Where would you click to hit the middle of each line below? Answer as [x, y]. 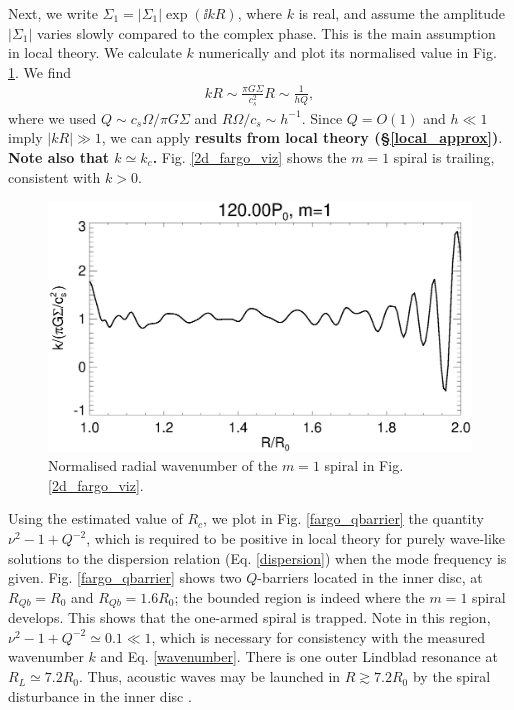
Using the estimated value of [95, 518]
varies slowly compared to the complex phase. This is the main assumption [266, 32]
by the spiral [451, 676]
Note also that [58, 156]
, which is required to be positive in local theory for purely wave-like [296, 538]
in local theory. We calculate [95, 52]
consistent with [54, 176]
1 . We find [40, 71]
